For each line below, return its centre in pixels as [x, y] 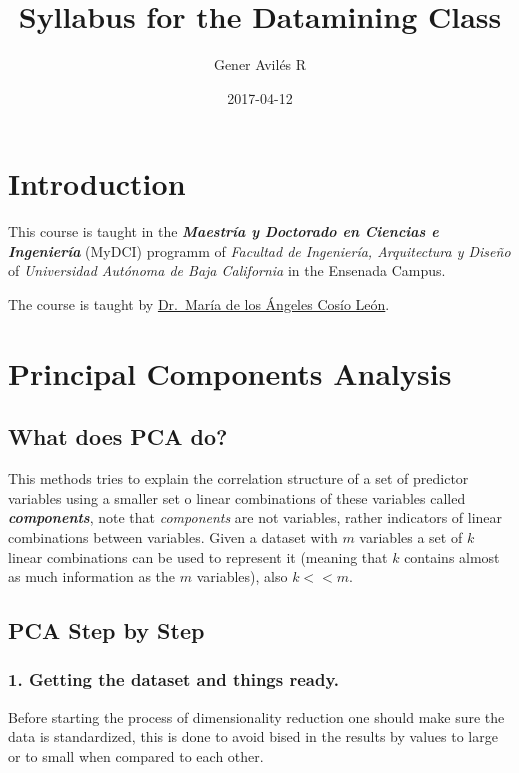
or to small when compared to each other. [136, 755]
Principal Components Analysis [230, 372]
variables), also [242, 576]
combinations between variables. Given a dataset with [173, 536]
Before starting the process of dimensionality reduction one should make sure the [256, 716]
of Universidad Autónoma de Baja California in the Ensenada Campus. [227, 270]
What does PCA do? [118, 436]
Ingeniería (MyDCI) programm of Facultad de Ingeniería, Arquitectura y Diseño [259, 250]
